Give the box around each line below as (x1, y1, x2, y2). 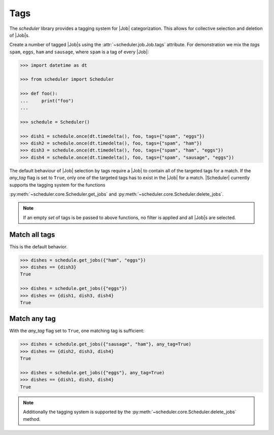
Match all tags (9, 230, 55, 239)
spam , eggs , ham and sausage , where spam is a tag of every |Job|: (9, 49, 149, 55)
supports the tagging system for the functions (9, 182, 106, 188)
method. (23, 416, 41, 422)
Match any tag (9, 314, 56, 323)
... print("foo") (20, 98, 74, 103)
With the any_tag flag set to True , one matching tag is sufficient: (9, 328, 145, 334)
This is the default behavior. (9, 243, 68, 249)
